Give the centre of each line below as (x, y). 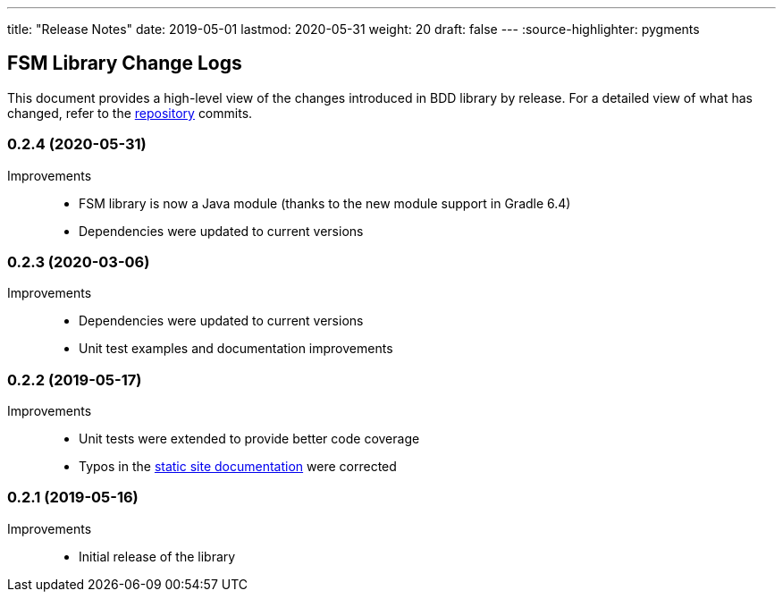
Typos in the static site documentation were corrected (238, 467)
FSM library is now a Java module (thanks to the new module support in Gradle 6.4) (325, 203)
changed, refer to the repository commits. (130, 113)
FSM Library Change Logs (125, 63)
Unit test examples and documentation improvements (236, 349)
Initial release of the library (157, 556)
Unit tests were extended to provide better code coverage (249, 439)
